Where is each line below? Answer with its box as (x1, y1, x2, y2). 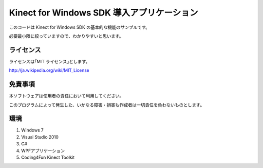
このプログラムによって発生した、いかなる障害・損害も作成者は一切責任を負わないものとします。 (9, 102, 205, 108)
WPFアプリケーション (21, 148, 65, 153)
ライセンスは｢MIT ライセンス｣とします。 (9, 58, 90, 64)
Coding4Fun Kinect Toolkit (21, 154, 75, 160)
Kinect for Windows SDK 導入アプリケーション (9, 7, 198, 18)
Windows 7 (21, 127, 44, 133)
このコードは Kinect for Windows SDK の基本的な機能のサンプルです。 (9, 24, 150, 30)
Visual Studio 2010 (21, 134, 58, 140)
